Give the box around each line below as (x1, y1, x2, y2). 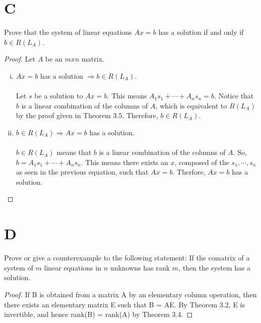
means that (57, 147, 91, 157)
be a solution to (34, 90, 83, 101)
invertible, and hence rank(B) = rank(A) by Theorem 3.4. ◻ (4, 309, 193, 319)
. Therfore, (172, 167, 205, 177)
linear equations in (44, 262, 101, 273)
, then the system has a (178, 262, 251, 273)
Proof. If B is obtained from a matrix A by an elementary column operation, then (4, 289, 257, 299)
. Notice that (214, 90, 254, 101)
